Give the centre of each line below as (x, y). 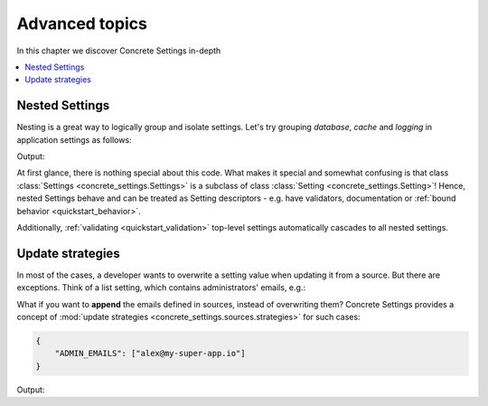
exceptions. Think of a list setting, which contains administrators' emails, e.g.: (161, 288)
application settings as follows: (74, 139)
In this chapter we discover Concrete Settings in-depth (119, 51)
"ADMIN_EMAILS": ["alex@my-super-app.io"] (150, 354)
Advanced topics (82, 24)
